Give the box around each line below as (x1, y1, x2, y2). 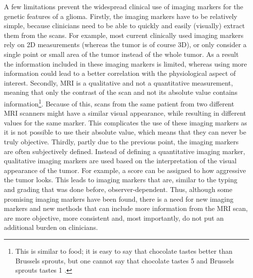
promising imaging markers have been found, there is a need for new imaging (4, 193, 234, 204)
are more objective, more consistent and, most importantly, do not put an (4, 212, 224, 223)
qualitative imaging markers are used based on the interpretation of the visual (4, 156, 237, 166)
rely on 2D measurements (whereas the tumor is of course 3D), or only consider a (4, 39, 247, 50)
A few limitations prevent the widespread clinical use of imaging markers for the (4, 1, 243, 11)
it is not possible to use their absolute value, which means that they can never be (4, 127, 246, 137)
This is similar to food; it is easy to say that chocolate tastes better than (15, 245, 233, 256)
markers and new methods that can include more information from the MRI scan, (4, 203, 248, 213)
